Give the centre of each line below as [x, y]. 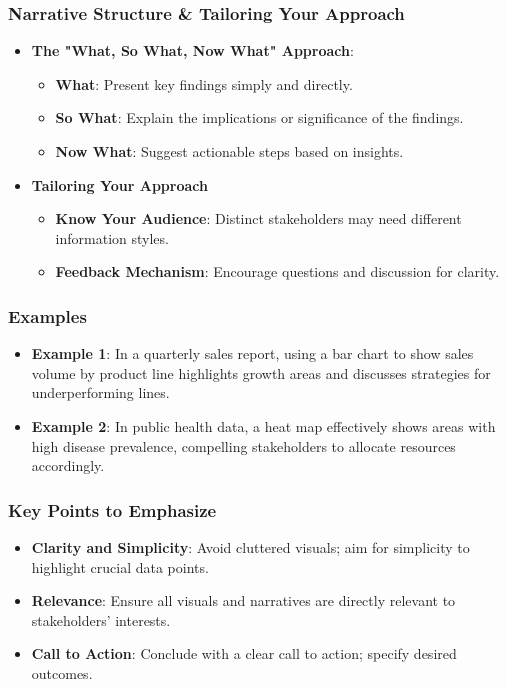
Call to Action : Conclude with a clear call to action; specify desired [244, 653]
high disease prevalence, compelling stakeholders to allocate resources [243, 445]
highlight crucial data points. [120, 566]
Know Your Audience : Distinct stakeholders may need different [258, 218]
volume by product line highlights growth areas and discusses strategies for [261, 372]
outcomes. [62, 672]
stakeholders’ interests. [101, 619]
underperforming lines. [100, 392]
